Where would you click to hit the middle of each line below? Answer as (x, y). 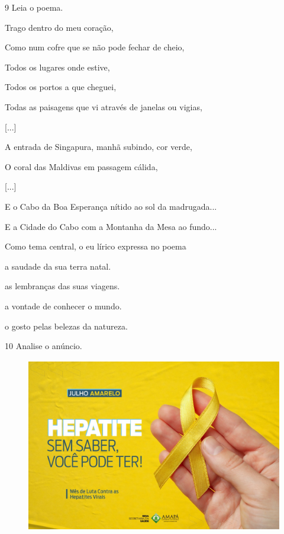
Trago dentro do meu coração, (59, 27)
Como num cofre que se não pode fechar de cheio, (95, 47)
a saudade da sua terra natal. (58, 266)
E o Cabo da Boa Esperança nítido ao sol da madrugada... (111, 206)
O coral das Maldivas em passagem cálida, (81, 166)
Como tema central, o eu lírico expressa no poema (96, 246)
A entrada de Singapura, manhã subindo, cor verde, (99, 147)
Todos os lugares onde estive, (57, 67)
